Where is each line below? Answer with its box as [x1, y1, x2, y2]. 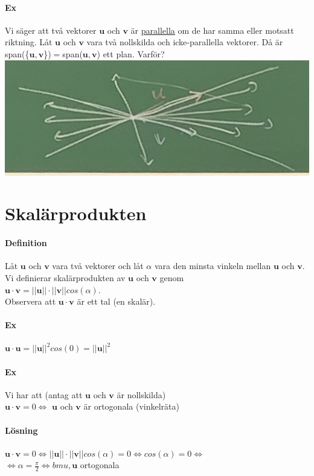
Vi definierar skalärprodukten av [5, 271, 126, 284]
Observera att [5, 295, 56, 308]
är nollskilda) [117, 388, 166, 401]
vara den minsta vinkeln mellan [154, 259, 271, 272]
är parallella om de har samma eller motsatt [130, 24, 294, 36]
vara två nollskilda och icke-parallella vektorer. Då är [86, 36, 283, 48]
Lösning [5, 424, 38, 436]
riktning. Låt [5, 36, 53, 48]
